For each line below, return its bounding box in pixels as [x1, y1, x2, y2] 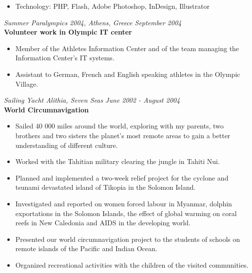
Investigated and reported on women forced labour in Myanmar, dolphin [15, 198, 232, 208]
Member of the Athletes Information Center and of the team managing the [15, 43, 239, 53]
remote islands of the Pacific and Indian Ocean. [15, 243, 157, 254]
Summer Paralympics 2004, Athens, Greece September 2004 [4, 17, 182, 27]
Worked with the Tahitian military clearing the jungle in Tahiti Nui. [15, 156, 220, 166]
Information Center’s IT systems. [15, 53, 115, 63]
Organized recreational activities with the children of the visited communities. [15, 259, 249, 270]
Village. [15, 78, 39, 89]
